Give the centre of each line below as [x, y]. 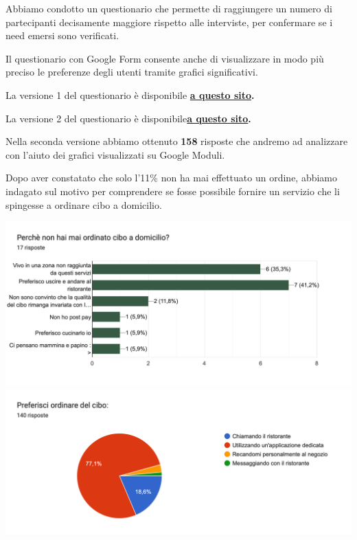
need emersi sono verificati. [62, 35]
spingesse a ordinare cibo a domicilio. [84, 204]
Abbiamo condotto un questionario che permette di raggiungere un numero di [169, 8]
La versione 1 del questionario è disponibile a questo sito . [130, 94]
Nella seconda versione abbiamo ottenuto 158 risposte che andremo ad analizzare [177, 141]
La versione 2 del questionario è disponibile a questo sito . [128, 118]
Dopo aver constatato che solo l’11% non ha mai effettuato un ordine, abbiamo [172, 178]
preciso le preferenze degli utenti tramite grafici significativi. [132, 72]
